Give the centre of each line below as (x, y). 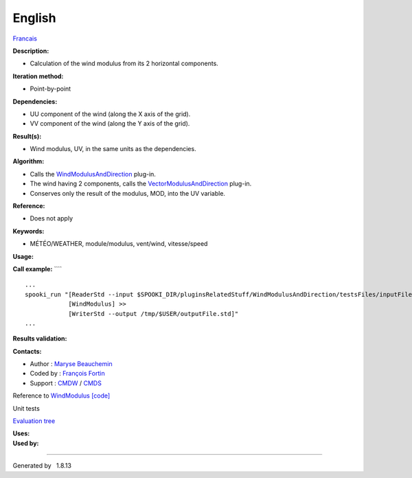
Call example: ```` (37, 269)
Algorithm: (28, 161)
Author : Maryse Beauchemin (71, 364)
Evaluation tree (34, 421)
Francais (25, 38)
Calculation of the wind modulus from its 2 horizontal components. (124, 64)
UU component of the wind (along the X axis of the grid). (110, 114)
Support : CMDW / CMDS (66, 383)
